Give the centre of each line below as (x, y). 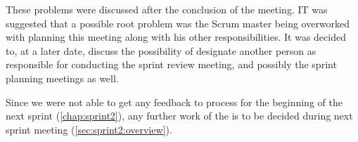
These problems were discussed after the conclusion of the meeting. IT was (167, 9)
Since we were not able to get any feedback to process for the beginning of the (174, 102)
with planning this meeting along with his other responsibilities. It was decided (176, 37)
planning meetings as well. (62, 78)
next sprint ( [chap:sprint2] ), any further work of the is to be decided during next (179, 116)
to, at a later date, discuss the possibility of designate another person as (161, 50)
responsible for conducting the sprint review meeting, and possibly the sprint (171, 64)
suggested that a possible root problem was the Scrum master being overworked (178, 23)
